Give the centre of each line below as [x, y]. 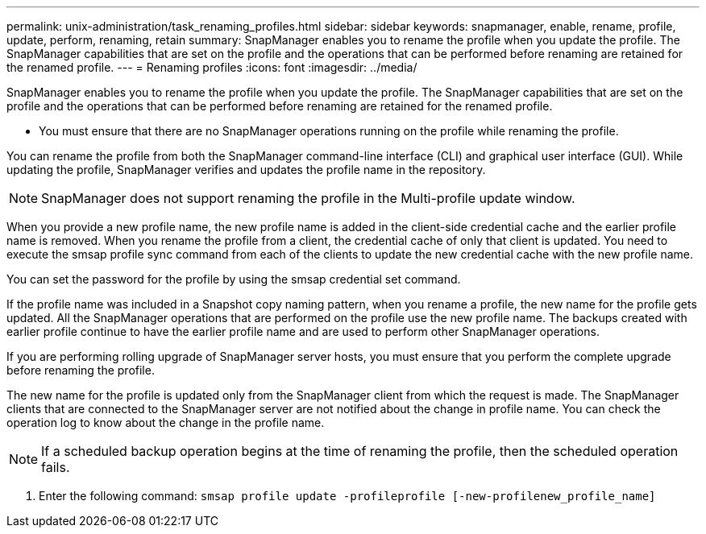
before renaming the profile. [81, 370]
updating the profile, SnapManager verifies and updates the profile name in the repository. [246, 170]
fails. [56, 467]
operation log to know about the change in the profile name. [166, 422]
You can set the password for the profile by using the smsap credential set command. [234, 279]
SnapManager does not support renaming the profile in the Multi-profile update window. [308, 198]
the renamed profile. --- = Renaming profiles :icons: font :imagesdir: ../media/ [212, 67]
